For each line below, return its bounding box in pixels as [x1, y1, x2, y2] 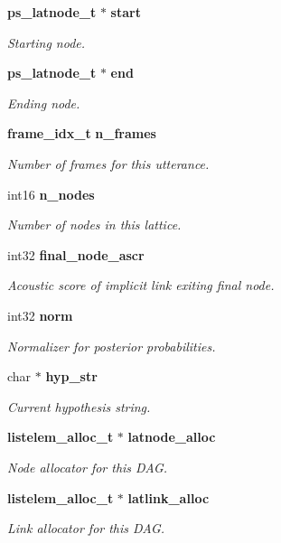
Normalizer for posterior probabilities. [7, 336, 216, 355]
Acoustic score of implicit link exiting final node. [7, 276, 275, 295]
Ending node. [7, 93, 80, 112]
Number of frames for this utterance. [7, 154, 210, 173]
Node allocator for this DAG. [7, 457, 168, 476]
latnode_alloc [127, 427, 216, 446]
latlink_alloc [127, 488, 210, 507]
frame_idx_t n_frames [7, 124, 156, 143]
